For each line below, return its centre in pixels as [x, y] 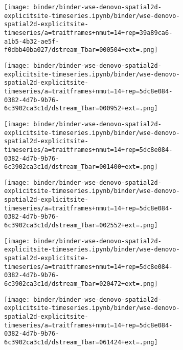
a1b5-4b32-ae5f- [32, 41]
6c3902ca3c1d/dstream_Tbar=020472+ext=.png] [81, 284]
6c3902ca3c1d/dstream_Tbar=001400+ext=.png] [81, 167]
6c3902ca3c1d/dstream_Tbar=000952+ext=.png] [81, 109]
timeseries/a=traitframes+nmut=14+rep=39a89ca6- [88, 33]
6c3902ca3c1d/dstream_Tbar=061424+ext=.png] [81, 342]
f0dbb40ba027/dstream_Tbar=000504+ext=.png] [81, 50]
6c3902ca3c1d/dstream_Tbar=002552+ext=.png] [81, 226]
